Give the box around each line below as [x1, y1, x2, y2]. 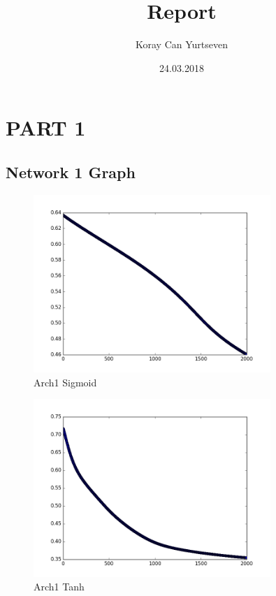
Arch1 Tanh [34, 579, 85, 594]
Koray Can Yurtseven [136, 37, 228, 52]
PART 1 [6, 113, 86, 142]
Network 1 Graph [6, 161, 136, 182]
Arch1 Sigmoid [34, 375, 97, 389]
